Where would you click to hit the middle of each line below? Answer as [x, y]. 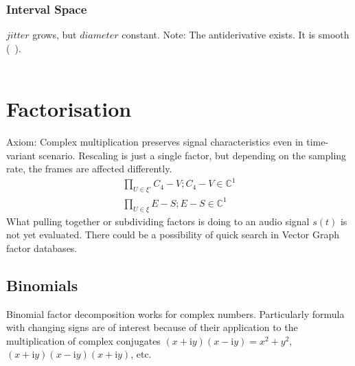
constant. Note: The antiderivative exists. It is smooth [236, 35]
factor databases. [42, 248]
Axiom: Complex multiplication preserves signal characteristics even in [155, 142]
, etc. [141, 354]
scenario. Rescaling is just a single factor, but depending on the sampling [193, 155]
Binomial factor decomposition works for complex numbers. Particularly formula [175, 313]
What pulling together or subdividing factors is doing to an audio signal [158, 221]
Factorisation [69, 109]
